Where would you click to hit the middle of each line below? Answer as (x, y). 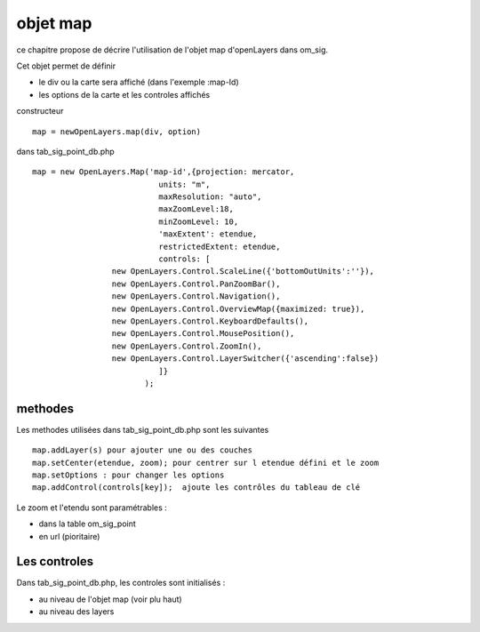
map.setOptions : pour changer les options (128, 475)
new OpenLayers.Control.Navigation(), (196, 296)
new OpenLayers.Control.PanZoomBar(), (196, 284)
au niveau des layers (76, 612)
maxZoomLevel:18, (196, 209)
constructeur (40, 111)
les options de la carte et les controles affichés (124, 94)
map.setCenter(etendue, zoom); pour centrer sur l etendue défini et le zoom (206, 463)
